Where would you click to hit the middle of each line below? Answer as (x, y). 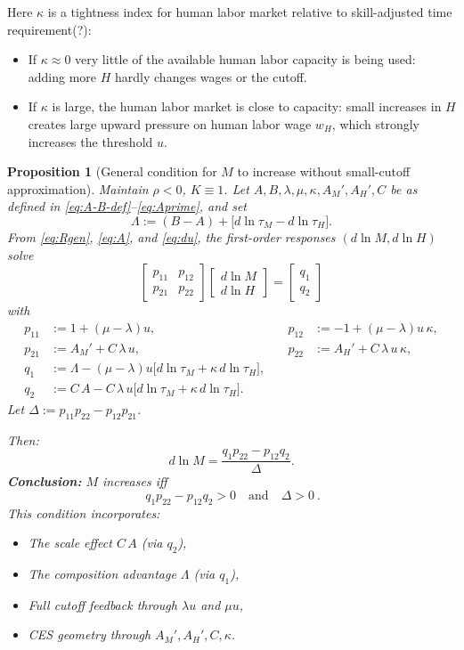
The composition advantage (102, 574)
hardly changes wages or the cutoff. (211, 76)
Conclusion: (45, 481)
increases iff (135, 481)
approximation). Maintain (78, 188)
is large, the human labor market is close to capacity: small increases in (247, 106)
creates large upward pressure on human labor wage (170, 123)
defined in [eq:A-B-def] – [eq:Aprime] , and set (127, 206)
